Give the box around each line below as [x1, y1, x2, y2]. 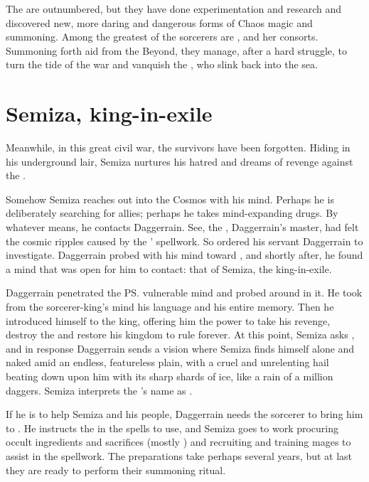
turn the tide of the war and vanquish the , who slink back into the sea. [6, 57, 318, 72]
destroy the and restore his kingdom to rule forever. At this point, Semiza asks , [6, 327, 355, 342]
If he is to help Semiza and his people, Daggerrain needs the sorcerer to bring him [6, 407, 363, 422]
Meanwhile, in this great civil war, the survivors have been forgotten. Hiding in [6, 140, 351, 155]
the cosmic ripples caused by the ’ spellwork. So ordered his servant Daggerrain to [6, 233, 363, 248]
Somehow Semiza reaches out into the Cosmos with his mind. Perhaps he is [6, 191, 334, 206]
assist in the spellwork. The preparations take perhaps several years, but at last [6, 448, 353, 463]
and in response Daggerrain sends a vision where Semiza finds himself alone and [6, 341, 355, 355]
